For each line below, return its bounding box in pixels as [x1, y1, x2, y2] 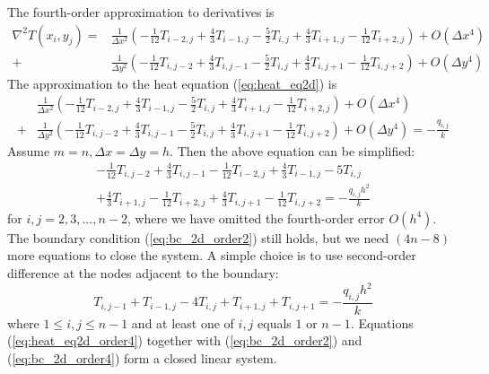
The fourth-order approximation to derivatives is [7, 3, 275, 21]
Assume [7, 141, 50, 160]
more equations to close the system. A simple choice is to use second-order [7, 246, 416, 265]
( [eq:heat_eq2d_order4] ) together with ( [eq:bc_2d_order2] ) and [7, 331, 362, 350]
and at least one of [131, 313, 234, 332]
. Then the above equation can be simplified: [170, 141, 415, 160]
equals [258, 313, 292, 332]
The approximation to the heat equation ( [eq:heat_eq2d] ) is [7, 74, 337, 92]
